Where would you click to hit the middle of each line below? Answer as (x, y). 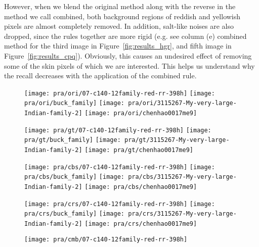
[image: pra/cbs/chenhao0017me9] (141, 187)
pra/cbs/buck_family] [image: (74, 177)
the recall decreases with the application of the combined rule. (100, 76)
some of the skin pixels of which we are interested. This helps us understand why (129, 65)
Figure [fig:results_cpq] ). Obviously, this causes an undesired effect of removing (128, 55)
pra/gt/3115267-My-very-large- (177, 140)
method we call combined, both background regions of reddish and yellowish (122, 16)
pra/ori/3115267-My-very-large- (182, 103)
